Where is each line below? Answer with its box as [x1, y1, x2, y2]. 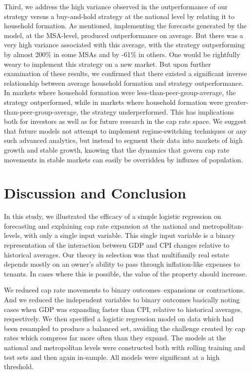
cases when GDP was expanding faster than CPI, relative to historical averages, [4, 304, 242, 314]
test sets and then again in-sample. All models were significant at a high [4, 352, 220, 362]
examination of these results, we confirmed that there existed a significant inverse [4, 68, 247, 79]
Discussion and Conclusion [4, 183, 186, 203]
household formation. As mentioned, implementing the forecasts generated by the [4, 20, 247, 31]
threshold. [4, 361, 34, 372]
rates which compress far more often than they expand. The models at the [4, 333, 226, 343]
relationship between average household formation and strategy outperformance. [4, 78, 244, 88]
